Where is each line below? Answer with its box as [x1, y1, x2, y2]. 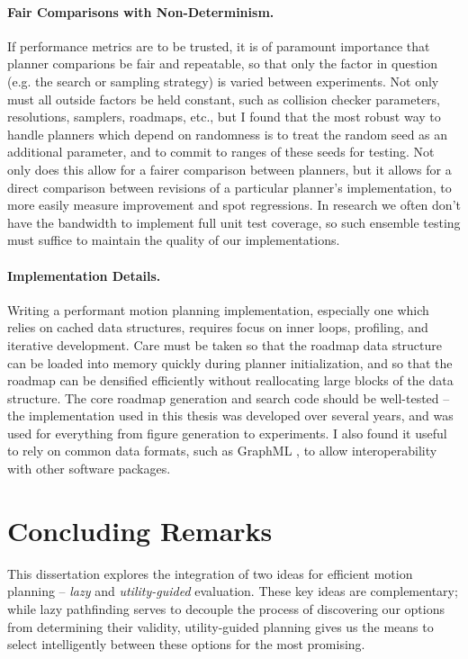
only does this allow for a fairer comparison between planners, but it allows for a [7, 159, 452, 178]
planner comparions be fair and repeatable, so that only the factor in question [7, 54, 438, 73]
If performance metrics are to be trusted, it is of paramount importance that [7, 36, 430, 55]
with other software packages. [7, 459, 171, 478]
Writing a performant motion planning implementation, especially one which [7, 300, 429, 319]
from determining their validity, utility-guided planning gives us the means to [7, 617, 434, 636]
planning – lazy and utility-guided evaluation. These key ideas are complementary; [7, 582, 458, 600]
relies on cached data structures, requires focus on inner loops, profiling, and [7, 318, 428, 337]
